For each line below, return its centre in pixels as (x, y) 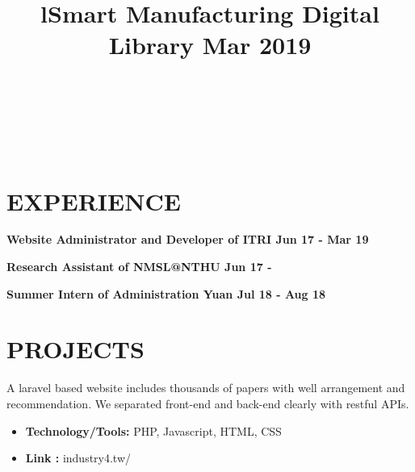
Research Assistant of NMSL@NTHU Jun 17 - (139, 267)
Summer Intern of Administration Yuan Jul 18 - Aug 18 (166, 293)
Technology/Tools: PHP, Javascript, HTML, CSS (153, 430)
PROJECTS (75, 349)
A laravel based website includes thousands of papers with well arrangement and (206, 388)
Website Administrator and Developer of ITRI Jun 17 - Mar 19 (188, 239)
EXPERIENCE (94, 200)
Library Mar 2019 (210, 45)
